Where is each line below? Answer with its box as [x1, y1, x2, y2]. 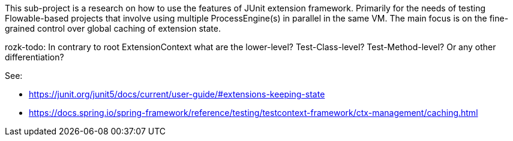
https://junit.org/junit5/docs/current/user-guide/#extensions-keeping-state [29, 89, 325, 99]
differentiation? [5, 52, 64, 62]
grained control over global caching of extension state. [5, 23, 221, 33]
